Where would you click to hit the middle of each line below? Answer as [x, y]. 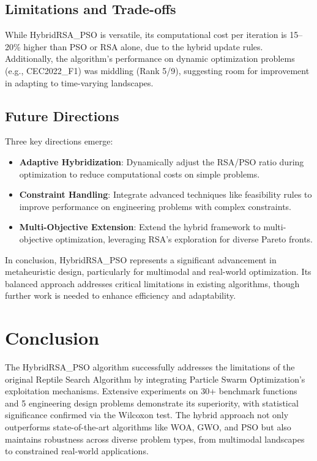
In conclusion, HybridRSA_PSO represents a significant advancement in [141, 259]
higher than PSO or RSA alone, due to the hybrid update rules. [143, 46]
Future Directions [62, 115]
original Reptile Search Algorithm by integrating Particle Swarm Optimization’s [155, 379]
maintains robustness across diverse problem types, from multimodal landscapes [155, 439]
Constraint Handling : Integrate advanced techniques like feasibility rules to [166, 194]
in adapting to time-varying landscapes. [79, 82]
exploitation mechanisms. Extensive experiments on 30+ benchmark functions [151, 391]
